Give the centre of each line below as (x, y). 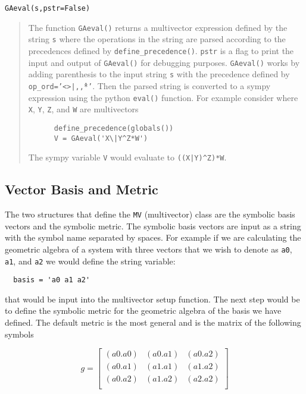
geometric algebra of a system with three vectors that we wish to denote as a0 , (149, 249)
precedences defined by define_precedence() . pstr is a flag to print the (161, 50)
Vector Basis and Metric (82, 189)
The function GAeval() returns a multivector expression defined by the (158, 27)
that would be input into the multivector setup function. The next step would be (152, 299)
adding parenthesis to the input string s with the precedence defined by (159, 74)
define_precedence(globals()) (114, 128)
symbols (19, 334)
